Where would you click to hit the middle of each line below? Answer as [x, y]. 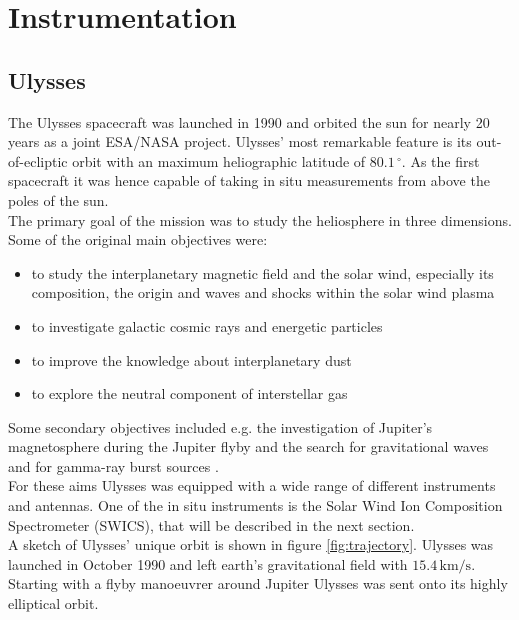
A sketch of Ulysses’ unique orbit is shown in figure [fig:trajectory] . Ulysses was [251, 544]
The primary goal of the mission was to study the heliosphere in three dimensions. [260, 219]
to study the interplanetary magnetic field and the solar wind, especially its [262, 272]
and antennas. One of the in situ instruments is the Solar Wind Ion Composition [255, 505]
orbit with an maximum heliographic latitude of [219, 160]
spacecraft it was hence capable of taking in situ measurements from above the [249, 180]
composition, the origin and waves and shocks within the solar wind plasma [263, 292]
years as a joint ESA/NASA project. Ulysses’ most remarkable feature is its [240, 141]
